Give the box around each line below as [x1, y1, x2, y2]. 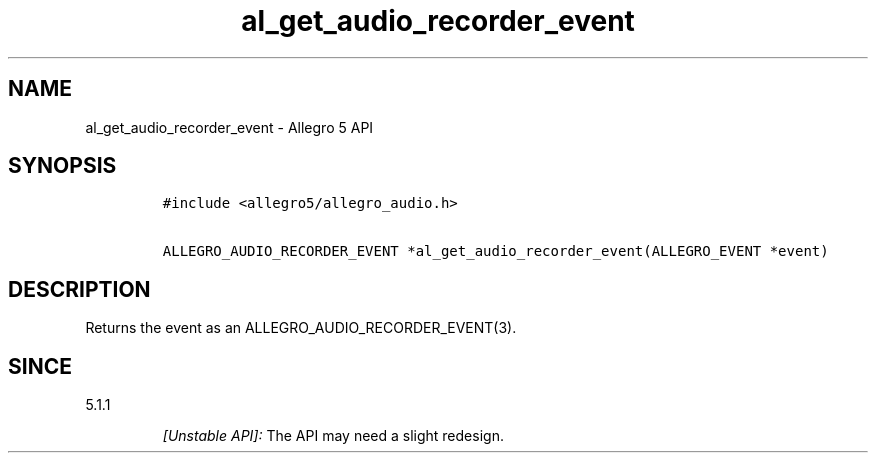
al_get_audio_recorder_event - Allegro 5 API [85, 118, 374, 136]
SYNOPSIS [8, 153, 117, 179]
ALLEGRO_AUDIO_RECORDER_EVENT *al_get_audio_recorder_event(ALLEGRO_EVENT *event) [162, 243, 829, 260]
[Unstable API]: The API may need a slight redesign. [162, 427, 504, 445]
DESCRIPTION [8, 276, 151, 302]
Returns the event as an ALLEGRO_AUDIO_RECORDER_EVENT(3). [85, 319, 517, 337]
